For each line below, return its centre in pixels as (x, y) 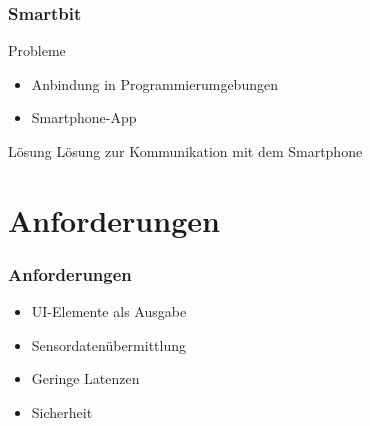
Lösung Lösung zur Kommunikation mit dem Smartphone (185, 151)
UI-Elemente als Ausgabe (109, 311)
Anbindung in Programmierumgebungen (154, 83)
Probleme (37, 50)
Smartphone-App (84, 117)
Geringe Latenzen (85, 378)
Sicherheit (62, 411)
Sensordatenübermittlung (108, 344)
